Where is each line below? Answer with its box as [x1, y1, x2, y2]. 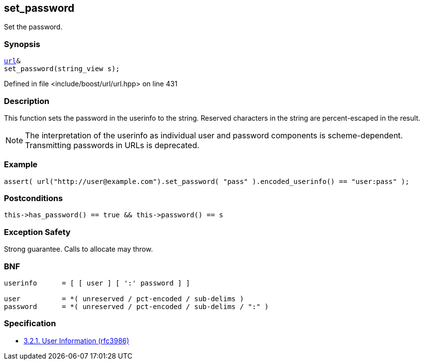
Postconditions [4, 193, 63, 204]
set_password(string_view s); [4, 65, 120, 73]
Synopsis [4, 39, 40, 49]
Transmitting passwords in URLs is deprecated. [25, 140, 200, 150]
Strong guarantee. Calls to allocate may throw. [4, 245, 153, 254]
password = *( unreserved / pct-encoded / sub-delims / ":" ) [4, 302, 269, 311]
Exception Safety [4, 227, 71, 237]
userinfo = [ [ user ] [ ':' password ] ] [4, 279, 190, 287]
